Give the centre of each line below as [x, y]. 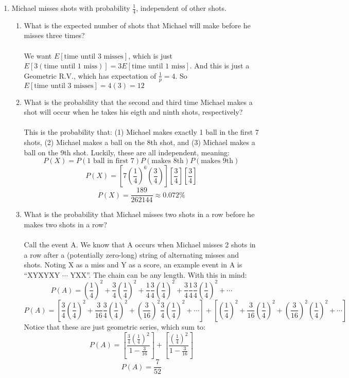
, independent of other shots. [181, 8]
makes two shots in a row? [65, 224]
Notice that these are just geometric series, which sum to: [115, 326]
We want [38, 55]
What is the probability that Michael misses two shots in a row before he [139, 214]
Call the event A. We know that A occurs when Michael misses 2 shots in [140, 245]
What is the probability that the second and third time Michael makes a [138, 102]
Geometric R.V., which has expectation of [90, 75]
